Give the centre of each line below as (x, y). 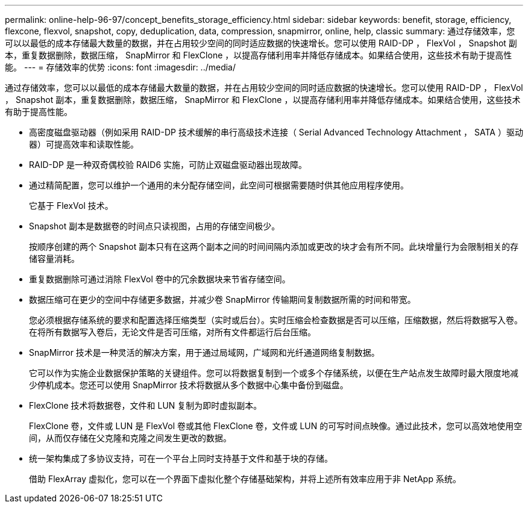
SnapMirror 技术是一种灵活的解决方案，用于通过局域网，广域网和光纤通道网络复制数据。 (204, 352)
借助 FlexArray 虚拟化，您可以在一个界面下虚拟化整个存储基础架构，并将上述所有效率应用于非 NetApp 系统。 (245, 479)
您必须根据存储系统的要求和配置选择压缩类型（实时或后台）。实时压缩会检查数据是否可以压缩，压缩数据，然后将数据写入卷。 (276, 320)
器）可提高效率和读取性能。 (84, 144)
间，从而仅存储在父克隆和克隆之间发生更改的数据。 (130, 438)
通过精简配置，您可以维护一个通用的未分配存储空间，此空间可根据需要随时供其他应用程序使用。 (219, 185)
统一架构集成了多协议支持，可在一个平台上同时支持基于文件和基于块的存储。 (181, 458)
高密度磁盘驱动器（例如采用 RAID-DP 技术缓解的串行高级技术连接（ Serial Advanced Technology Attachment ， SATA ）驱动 (276, 132)
